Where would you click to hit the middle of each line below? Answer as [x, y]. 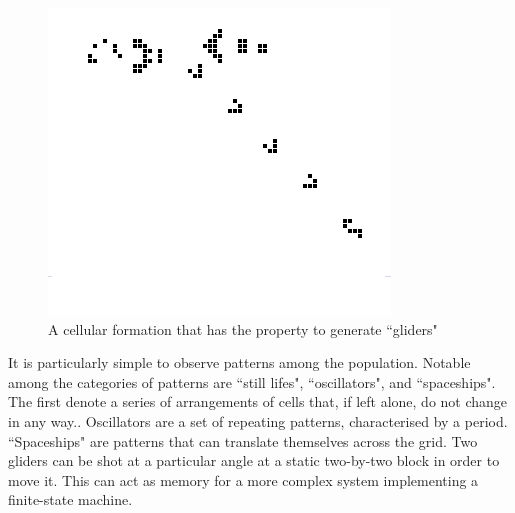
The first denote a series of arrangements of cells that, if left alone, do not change [258, 401]
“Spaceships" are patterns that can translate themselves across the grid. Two [243, 440]
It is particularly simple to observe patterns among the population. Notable [239, 362]
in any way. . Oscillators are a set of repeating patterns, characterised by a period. [258, 420]
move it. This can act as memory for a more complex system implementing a [243, 479]
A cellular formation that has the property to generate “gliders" [243, 328]
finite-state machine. [70, 499]
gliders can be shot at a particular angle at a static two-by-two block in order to [254, 460]
